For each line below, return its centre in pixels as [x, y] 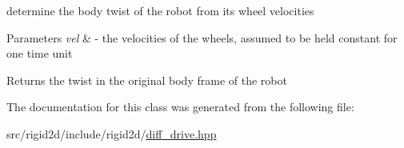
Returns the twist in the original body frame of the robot [147, 80]
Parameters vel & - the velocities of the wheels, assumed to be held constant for [202, 37]
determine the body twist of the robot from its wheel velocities [160, 10]
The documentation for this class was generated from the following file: [180, 107]
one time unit [40, 53]
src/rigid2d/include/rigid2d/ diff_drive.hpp [112, 133]
